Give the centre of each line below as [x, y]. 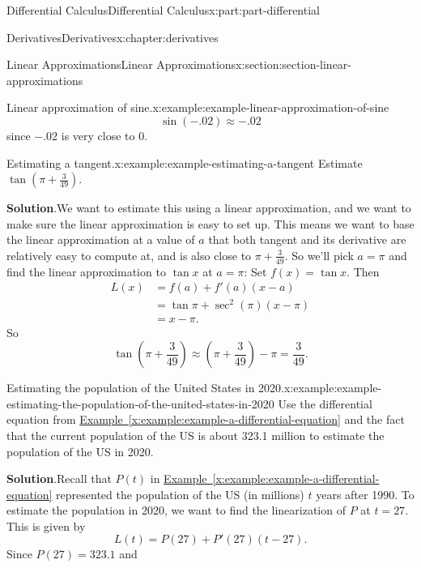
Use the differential [325, 403]
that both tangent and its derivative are [307, 239]
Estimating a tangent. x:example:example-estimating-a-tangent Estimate [185, 162]
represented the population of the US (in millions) [180, 494]
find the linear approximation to [86, 271]
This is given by [46, 525]
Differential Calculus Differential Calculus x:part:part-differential [163, 10]
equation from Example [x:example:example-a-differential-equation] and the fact [206, 419]
